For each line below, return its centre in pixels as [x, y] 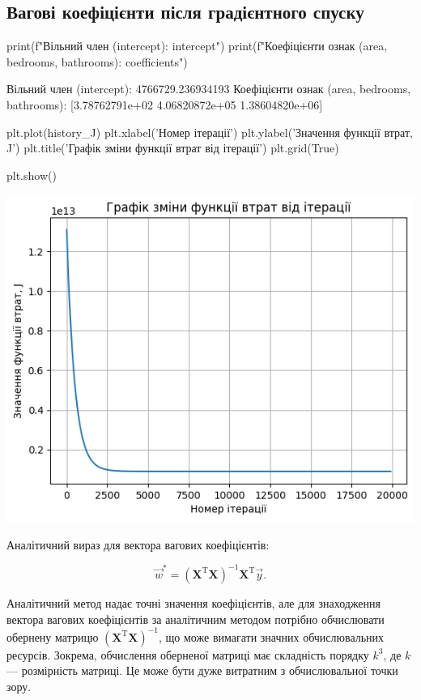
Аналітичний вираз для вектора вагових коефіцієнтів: [138, 544]
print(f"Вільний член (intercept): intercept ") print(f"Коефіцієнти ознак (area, [197, 46]
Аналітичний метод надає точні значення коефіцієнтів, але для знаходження [194, 602]
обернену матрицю [53, 636]
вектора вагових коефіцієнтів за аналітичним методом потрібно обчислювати [196, 619]
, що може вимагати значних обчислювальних [272, 636]
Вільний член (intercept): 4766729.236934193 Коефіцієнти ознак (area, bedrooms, [209, 89]
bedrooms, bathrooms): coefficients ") [97, 61]
